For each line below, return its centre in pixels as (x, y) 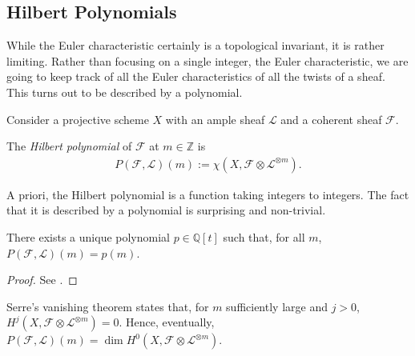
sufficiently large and (277, 306)
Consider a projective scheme (78, 119)
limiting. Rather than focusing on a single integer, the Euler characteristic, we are (207, 60)
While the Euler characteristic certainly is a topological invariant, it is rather (195, 45)
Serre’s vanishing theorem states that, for (108, 306)
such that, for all (264, 236)
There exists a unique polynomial (88, 236)
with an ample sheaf (215, 119)
